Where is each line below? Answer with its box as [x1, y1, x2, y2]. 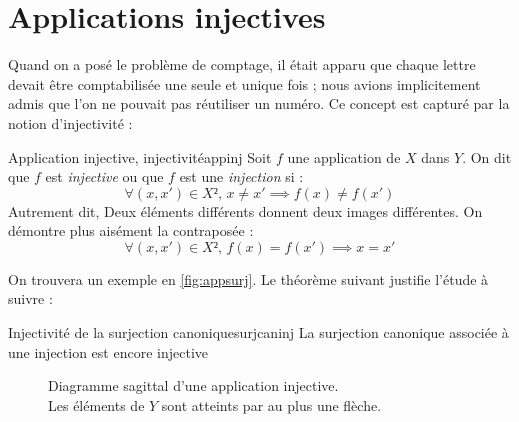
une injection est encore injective [8, 341, 208, 362]
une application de [287, 146, 401, 167]
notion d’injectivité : [8, 112, 133, 133]
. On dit [462, 146, 512, 167]
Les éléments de [48, 394, 145, 415]
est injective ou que [45, 166, 164, 187]
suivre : [8, 288, 53, 309]
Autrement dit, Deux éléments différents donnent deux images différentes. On [8, 200, 483, 221]
